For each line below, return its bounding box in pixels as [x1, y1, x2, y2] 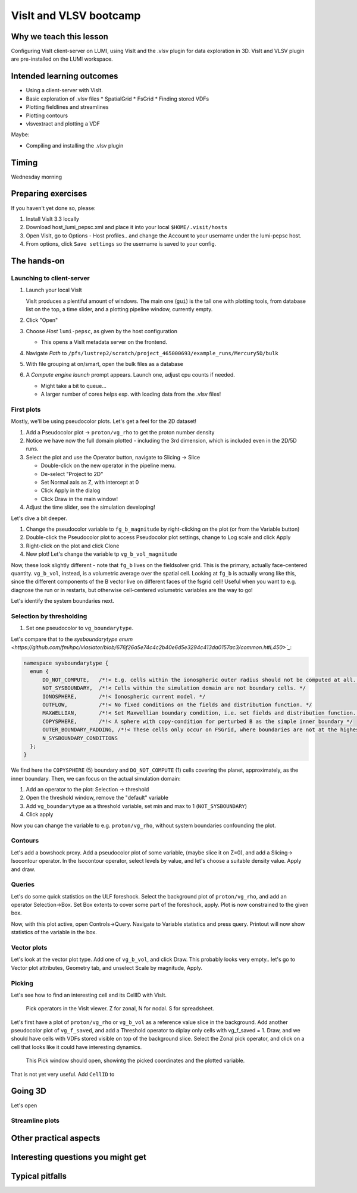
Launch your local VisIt [26, 286, 83, 294]
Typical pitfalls [11, 1171, 67, 1181]
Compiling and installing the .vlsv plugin [26, 142, 124, 149]
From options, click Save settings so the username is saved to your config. [26, 240, 217, 248]
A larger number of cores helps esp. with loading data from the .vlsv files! [40, 390, 221, 398]
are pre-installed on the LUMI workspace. [11, 55, 113, 62]
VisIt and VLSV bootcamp [11, 9, 141, 22]
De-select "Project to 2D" [40, 470, 104, 477]
